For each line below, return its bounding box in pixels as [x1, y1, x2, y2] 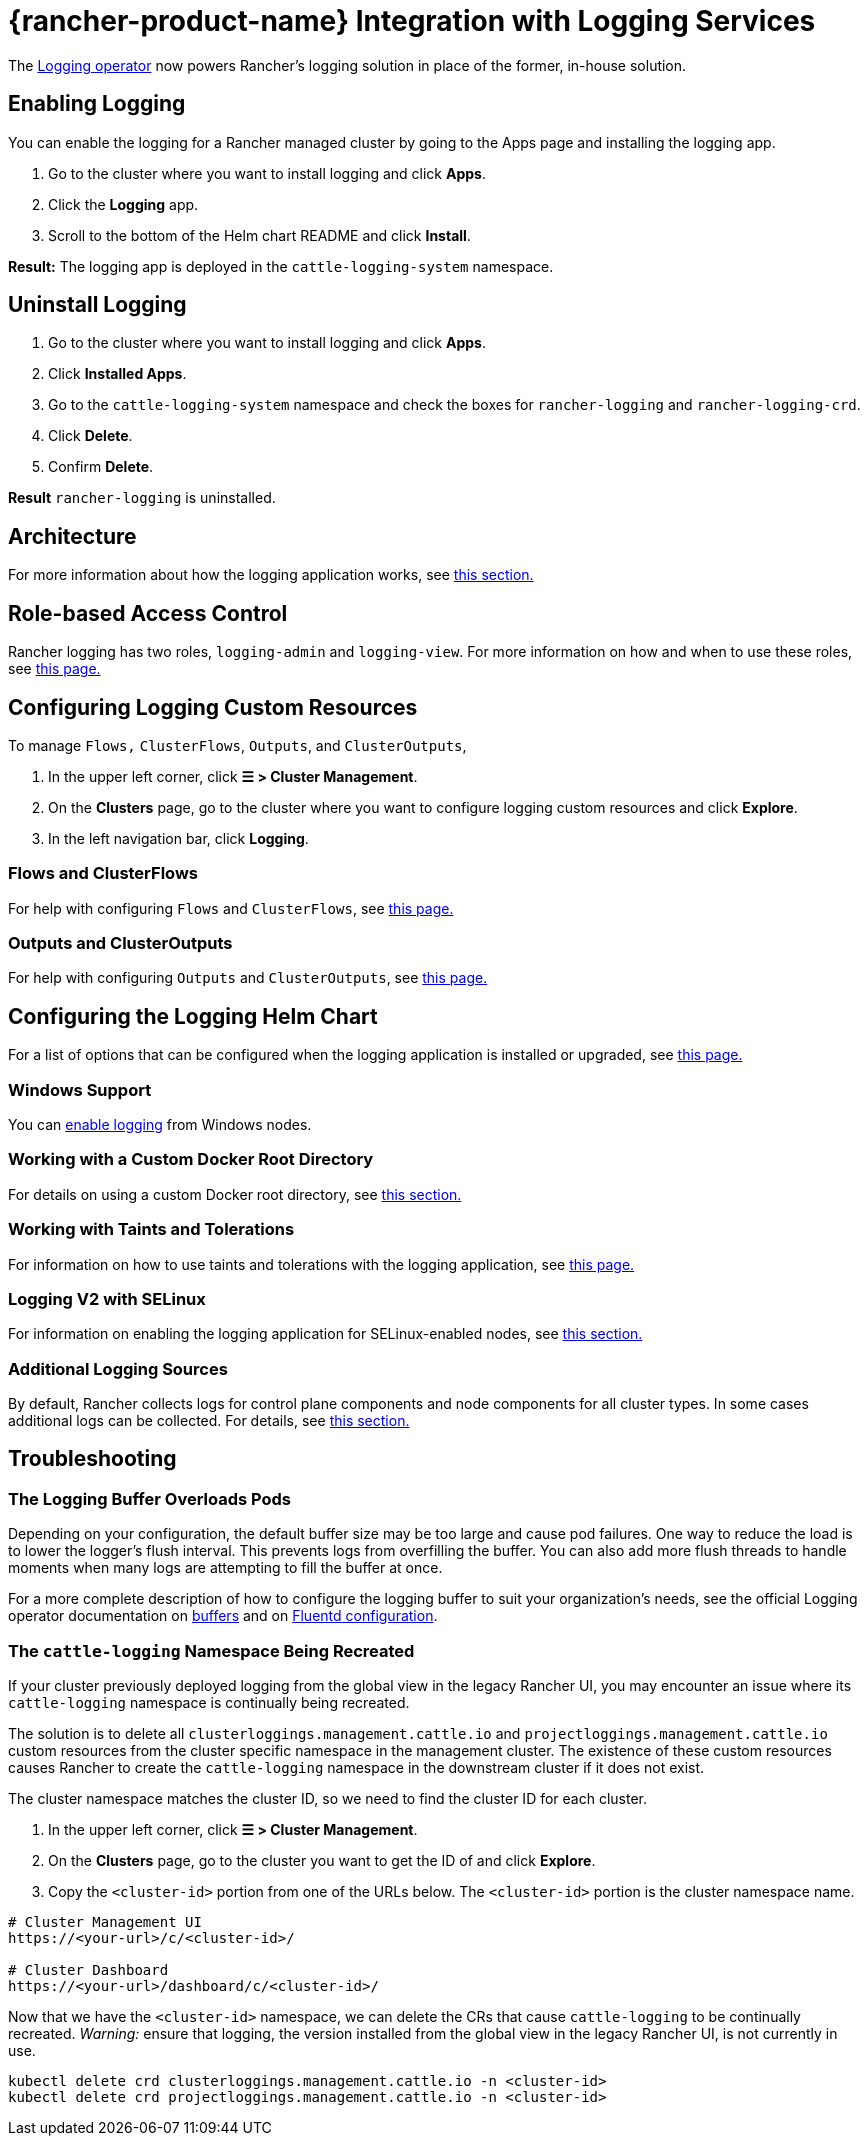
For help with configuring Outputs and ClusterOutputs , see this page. [8, 969, 488, 987]
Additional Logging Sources [8, 1358, 228, 1379]
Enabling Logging [8, 91, 186, 117]
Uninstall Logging [8, 292, 187, 318]
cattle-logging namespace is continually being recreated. [8, 1694, 410, 1712]
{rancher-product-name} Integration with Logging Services [8, 4, 816, 38]
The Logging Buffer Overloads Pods [8, 1488, 292, 1509]
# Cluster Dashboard [8, 1962, 169, 1979]
